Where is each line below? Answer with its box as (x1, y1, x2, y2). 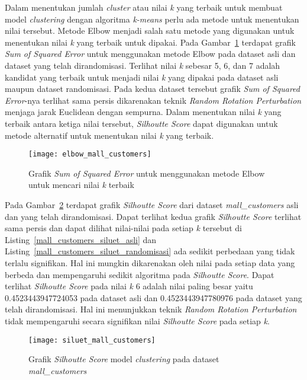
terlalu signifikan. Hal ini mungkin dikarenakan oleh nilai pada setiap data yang (5, 256, 295, 269)
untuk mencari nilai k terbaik (28, 178, 134, 191)
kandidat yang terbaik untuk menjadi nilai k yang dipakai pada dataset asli (5, 71, 279, 83)
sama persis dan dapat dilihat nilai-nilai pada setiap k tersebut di (5, 222, 242, 234)
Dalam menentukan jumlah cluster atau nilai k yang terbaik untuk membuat (5, 1, 283, 13)
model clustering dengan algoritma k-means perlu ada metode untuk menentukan (5, 12, 299, 25)
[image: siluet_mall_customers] (28, 336, 156, 344)
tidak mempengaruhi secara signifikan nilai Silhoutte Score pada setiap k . (5, 314, 270, 327)
